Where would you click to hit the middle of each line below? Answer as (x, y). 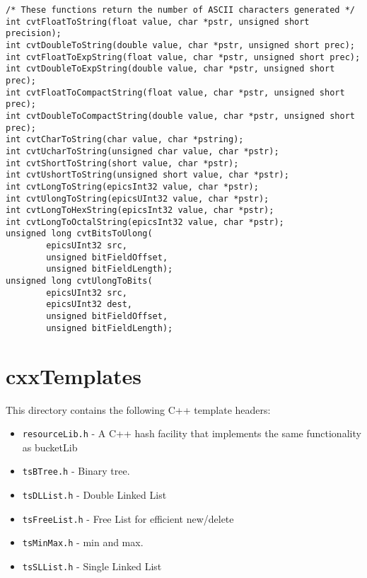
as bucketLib (50, 447)
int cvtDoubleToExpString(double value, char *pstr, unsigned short (170, 69)
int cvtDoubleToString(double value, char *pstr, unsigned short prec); (180, 45)
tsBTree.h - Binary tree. (76, 471)
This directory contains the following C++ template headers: (138, 409)
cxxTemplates (74, 375)
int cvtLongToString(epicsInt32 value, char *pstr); (132, 186)
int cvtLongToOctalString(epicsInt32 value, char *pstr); (145, 222)
